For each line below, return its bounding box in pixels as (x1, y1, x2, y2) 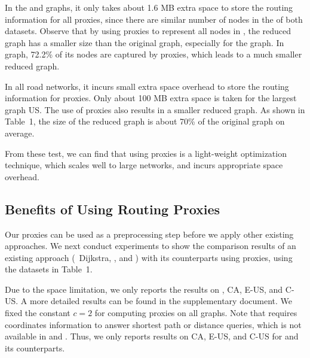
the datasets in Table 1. (5, 263, 93, 275)
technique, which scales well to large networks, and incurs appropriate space (5, 159, 283, 171)
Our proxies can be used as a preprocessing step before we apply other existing (5, 227, 294, 240)
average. (5, 126, 35, 139)
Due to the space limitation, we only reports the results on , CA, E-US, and (5, 283, 283, 295)
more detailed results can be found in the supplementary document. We (29, 295, 293, 307)
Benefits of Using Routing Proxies (5, 199, 220, 218)
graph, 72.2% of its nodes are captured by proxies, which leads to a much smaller (5, 48, 302, 60)
